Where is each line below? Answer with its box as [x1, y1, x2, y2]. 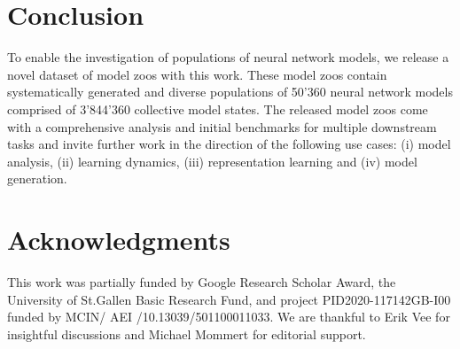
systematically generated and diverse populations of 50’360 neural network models [7, 82, 453, 101]
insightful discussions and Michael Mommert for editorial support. [7, 324, 366, 343]
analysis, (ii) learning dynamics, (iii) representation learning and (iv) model [7, 151, 417, 170]
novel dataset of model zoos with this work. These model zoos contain [7, 65, 387, 83]
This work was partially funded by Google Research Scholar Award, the [7, 273, 396, 291]
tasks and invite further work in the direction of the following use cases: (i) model [7, 135, 451, 153]
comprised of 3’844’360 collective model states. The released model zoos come [7, 99, 428, 118]
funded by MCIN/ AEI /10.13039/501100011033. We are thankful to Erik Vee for [7, 307, 450, 326]
